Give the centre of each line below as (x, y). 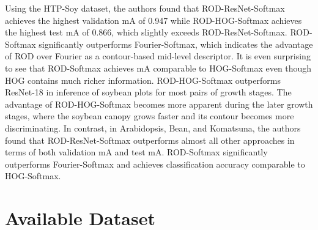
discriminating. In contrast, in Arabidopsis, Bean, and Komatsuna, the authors (153, 128)
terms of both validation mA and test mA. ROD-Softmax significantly (136, 152)
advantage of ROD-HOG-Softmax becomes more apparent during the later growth (159, 104)
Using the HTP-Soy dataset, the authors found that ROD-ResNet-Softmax (145, 8)
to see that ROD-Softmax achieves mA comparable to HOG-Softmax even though (158, 68)
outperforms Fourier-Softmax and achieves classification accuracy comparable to (155, 164)
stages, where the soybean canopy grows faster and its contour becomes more (150, 116)
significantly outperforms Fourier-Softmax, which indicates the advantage (176, 44)
